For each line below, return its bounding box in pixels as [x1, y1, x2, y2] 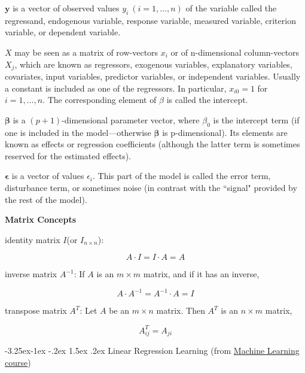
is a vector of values [11, 169, 84, 182]
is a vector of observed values [13, 2, 120, 14]
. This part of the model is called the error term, [93, 169, 271, 182]
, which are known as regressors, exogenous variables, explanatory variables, [14, 57, 292, 70]
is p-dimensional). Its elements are [162, 126, 288, 138]
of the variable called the [185, 2, 277, 14]
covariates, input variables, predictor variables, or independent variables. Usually [5, 70, 301, 83]
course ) [5, 356, 31, 368]
